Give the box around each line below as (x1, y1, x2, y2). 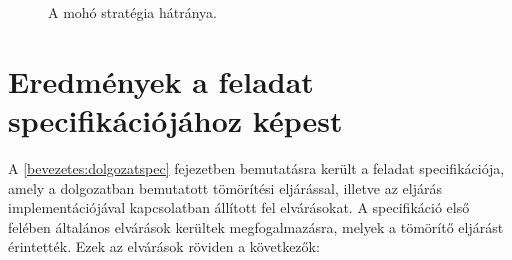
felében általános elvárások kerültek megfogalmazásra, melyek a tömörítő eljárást (8, 216, 504, 237)
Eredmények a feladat (8, 60, 314, 101)
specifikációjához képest (8, 99, 343, 140)
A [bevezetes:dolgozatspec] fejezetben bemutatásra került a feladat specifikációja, (8, 157, 505, 178)
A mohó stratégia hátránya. (48, 2, 217, 22)
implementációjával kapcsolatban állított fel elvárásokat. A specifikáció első (8, 197, 470, 218)
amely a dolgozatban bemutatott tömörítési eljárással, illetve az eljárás (8, 177, 443, 198)
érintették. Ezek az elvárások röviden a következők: (8, 236, 320, 257)
